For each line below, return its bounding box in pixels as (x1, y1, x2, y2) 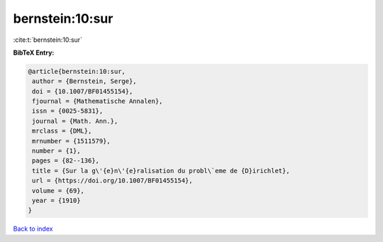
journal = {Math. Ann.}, (32, 117, 118, 125)
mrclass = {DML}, (32, 127, 92, 135)
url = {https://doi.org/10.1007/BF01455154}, (32, 177, 193, 185)
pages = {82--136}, (32, 157, 99, 165)
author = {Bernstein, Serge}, (32, 77, 138, 85)
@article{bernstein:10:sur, (28, 67, 126, 75)
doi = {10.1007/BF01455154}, (32, 87, 133, 95)
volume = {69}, (32, 187, 85, 194)
